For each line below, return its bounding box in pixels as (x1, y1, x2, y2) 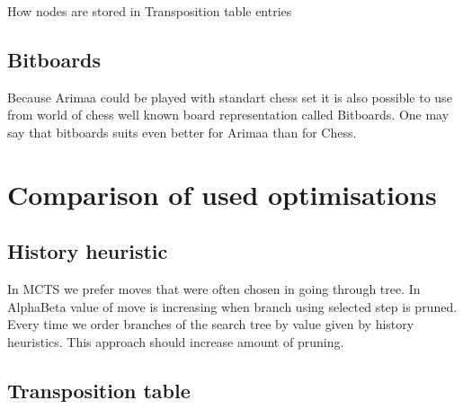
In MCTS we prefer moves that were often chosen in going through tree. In (7, 280, 421, 298)
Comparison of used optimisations (7, 175, 437, 212)
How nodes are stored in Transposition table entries (7, 2, 292, 20)
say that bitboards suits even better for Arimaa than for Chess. (7, 122, 357, 141)
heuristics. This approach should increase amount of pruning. (7, 332, 344, 351)
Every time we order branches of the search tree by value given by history (7, 315, 414, 333)
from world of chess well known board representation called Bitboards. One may (7, 105, 450, 124)
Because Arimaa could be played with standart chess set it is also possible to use (7, 87, 452, 106)
